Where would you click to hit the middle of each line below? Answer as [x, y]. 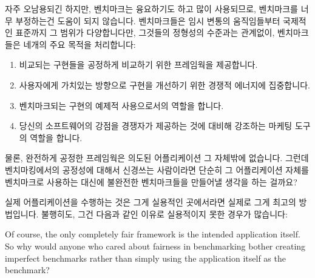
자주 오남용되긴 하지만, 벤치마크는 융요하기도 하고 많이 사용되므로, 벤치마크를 [151, 8]
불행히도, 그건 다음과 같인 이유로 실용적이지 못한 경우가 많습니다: [164, 213]
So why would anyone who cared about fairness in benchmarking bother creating [155, 246]
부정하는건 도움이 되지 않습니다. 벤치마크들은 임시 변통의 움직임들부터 [148, 20]
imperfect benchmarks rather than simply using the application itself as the [145, 258]
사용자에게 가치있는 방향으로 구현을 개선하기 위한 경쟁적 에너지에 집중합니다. [164, 84]
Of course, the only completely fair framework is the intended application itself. [153, 234]
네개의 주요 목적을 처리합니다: [80, 44]
